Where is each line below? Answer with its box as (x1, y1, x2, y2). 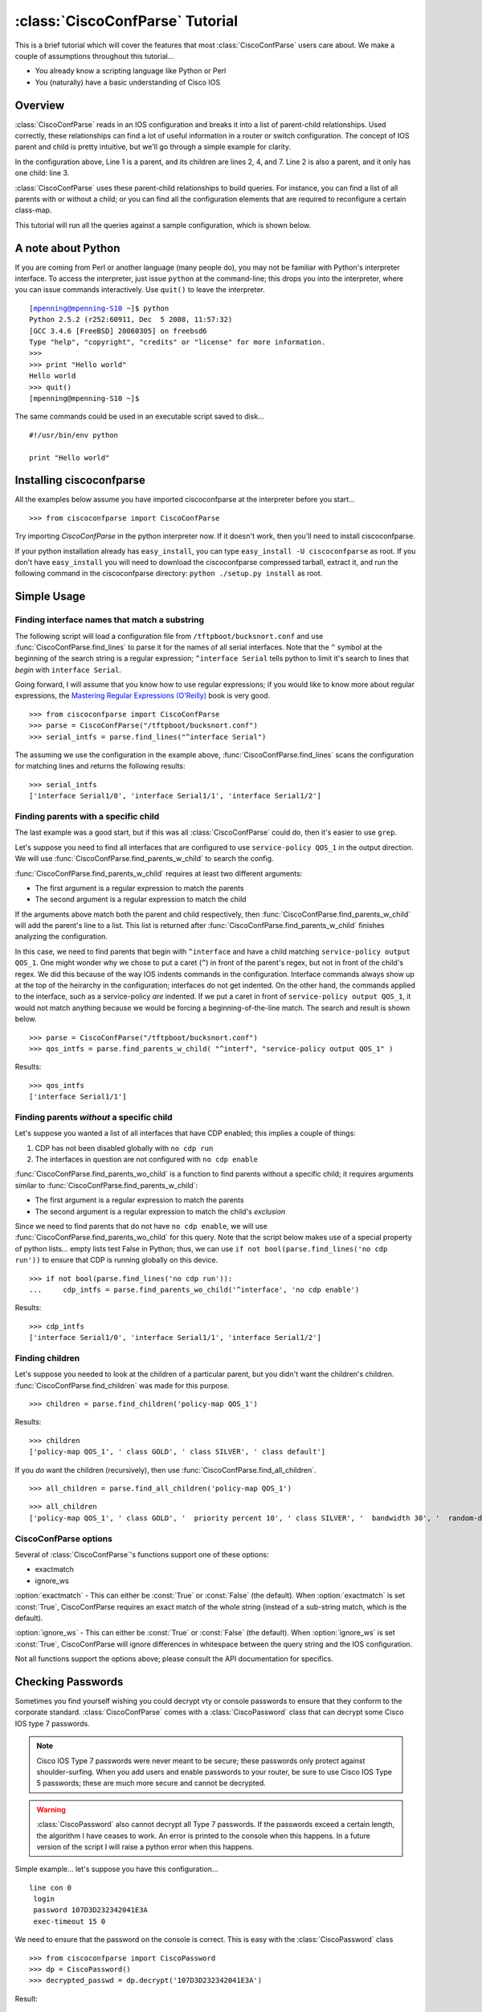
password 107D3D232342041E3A (33, 1906, 149, 1915)
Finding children (14, 1352, 80, 1363)
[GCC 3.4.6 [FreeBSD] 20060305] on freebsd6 (29, 326, 208, 336)
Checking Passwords (14, 1675, 124, 1688)
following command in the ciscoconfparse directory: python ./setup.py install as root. (14, 568, 323, 579)
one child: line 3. (14, 168, 70, 178)
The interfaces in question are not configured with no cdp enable (35, 1155, 259, 1165)
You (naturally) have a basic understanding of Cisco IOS (35, 77, 221, 87)
